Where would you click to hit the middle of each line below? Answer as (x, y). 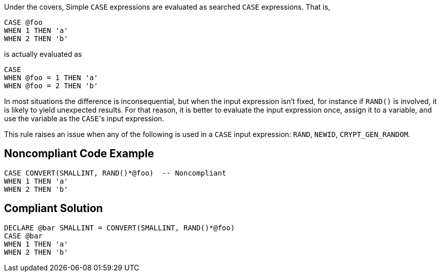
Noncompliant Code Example (79, 154)
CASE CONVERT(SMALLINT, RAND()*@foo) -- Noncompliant (115, 173)
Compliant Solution (53, 209)
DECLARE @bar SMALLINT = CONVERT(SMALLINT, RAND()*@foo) (120, 228)
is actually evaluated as (43, 54)
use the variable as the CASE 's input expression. (84, 118)
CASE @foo (23, 22)
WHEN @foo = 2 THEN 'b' (51, 86)
